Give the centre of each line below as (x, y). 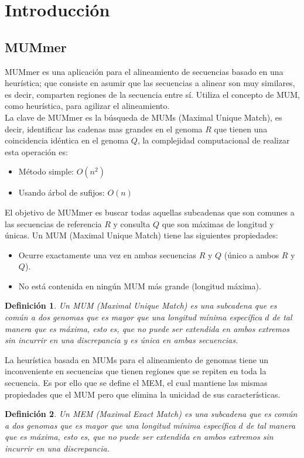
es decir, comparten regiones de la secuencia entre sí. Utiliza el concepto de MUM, (152, 94)
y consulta (132, 223)
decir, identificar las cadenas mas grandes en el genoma (104, 129)
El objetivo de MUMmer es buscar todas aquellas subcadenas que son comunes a (150, 212)
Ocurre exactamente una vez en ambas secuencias (107, 254)
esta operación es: (36, 151)
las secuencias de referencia (53, 223)
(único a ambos (252, 254)
